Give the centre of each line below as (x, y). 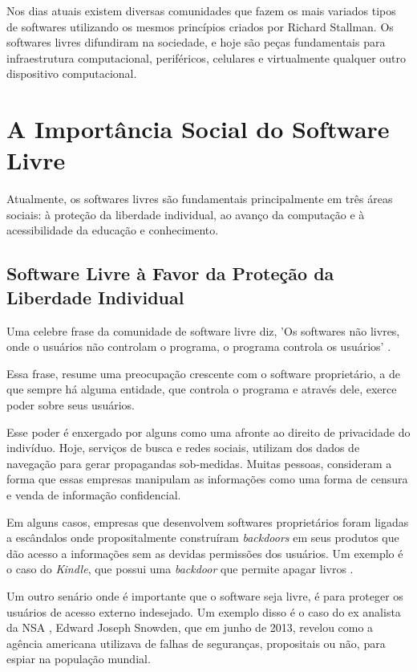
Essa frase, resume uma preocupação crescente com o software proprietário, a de (203, 373)
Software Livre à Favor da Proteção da (170, 273)
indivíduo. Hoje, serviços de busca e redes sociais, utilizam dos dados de (183, 448)
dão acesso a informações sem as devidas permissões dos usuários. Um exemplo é (205, 553)
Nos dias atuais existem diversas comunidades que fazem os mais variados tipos (201, 10)
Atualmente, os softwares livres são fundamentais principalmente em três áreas (200, 199)
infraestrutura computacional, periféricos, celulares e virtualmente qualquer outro (206, 57)
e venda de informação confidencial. (94, 495)
